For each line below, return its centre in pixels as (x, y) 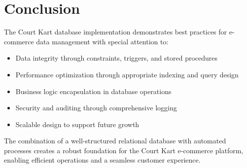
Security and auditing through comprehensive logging (96, 108)
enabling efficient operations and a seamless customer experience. (102, 160)
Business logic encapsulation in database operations (93, 91)
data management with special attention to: (102, 41)
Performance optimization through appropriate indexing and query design (127, 74)
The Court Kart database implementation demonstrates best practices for (116, 32)
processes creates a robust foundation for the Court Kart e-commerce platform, (124, 150)
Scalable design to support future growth (77, 124)
